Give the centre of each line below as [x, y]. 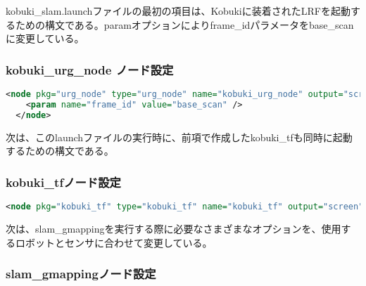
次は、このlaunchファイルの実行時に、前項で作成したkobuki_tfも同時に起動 [179, 137]
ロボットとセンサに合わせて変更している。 [114, 242]
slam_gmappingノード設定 [81, 274]
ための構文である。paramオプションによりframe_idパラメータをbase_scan [184, 24]
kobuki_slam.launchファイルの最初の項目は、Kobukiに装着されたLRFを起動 [178, 11]
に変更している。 [45, 38]
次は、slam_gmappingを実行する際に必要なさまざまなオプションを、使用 [173, 228]
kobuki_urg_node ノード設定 [90, 69]
